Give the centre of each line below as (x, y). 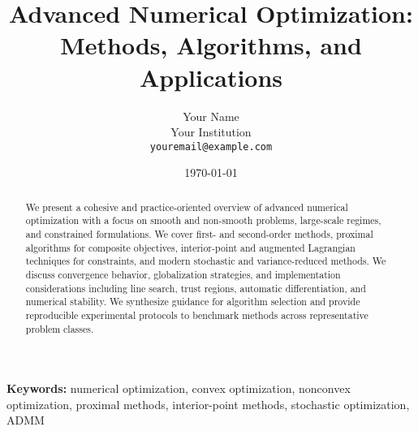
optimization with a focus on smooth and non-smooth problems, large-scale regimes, (203, 220)
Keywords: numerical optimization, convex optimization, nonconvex (179, 388)
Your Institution (211, 132)
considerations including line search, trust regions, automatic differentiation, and (196, 288)
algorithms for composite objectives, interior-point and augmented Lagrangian (190, 247)
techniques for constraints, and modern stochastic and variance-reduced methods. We (206, 261)
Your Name (211, 116)
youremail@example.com (211, 147)
